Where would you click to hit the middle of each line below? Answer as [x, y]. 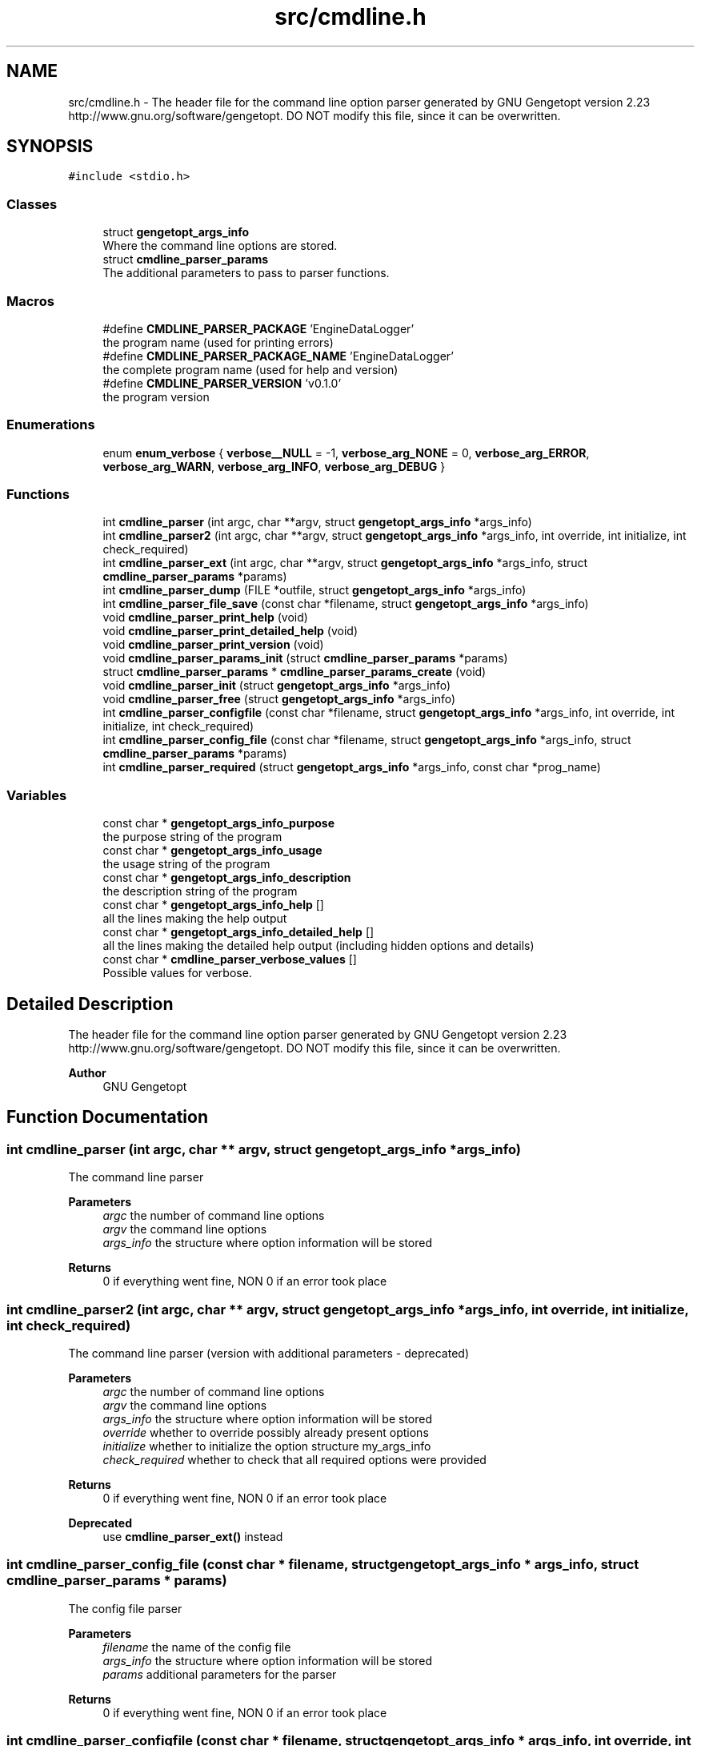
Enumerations [51, 425]
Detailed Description [90, 1004]
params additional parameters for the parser [220, 1674]
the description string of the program [200, 891]
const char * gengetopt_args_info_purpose [219, 823]
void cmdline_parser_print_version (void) [213, 645]
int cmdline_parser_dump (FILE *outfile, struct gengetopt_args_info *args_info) [314, 590]
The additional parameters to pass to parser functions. [246, 273]
